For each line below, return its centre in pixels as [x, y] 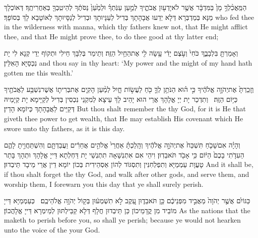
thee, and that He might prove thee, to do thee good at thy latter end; [111, 36]
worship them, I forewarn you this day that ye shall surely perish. [104, 184]
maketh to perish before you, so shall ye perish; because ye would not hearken [123, 220]
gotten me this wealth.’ [39, 72]
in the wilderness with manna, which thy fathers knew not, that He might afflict [126, 27]
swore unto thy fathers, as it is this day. [64, 128]
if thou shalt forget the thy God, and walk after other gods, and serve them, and [127, 174]
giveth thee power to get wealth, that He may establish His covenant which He [124, 118]
